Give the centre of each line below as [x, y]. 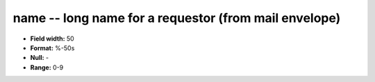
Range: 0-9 [47, 67]
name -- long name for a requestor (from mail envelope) [177, 18]
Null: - [40, 58]
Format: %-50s [52, 48]
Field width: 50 [52, 39]
